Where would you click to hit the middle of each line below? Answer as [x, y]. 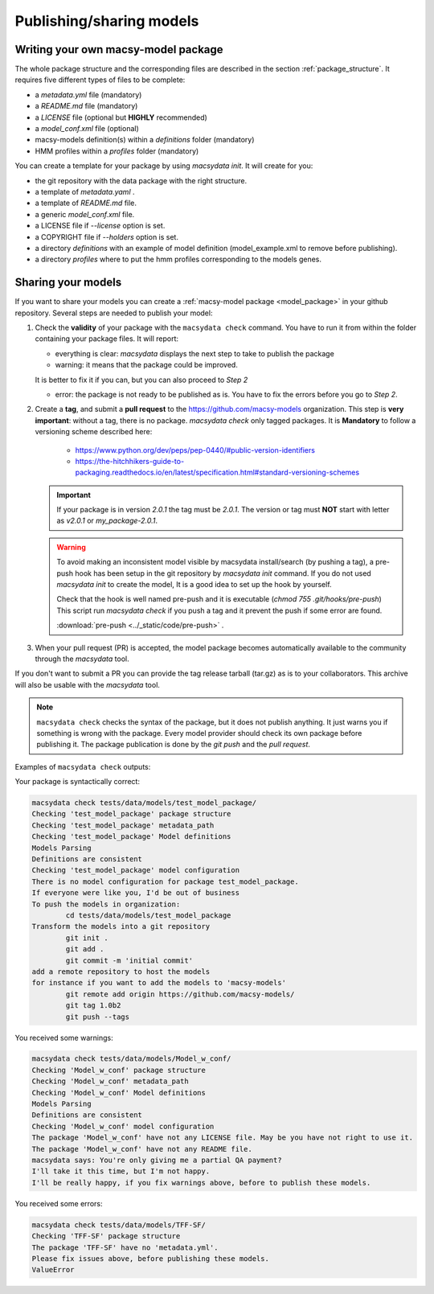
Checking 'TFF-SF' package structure [106, 1236]
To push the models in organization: [106, 904]
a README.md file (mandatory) [86, 106]
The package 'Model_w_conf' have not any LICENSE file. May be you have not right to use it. [223, 1138]
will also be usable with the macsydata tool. [88, 684]
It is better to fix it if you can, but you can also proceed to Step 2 [141, 380]
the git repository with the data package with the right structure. [141, 180]
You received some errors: [59, 1203]
